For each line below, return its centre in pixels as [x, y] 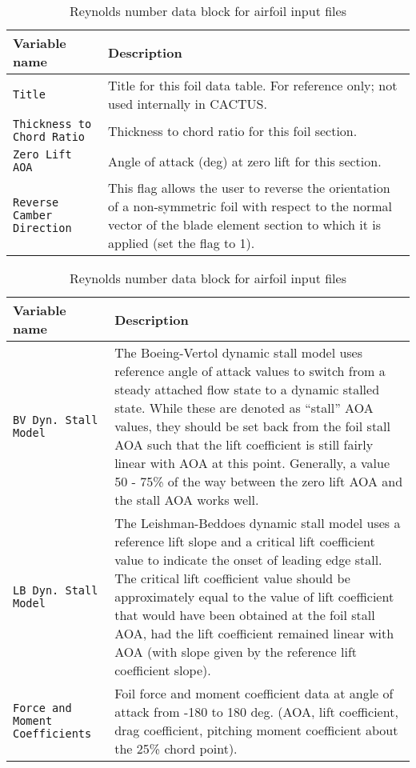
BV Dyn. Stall [56, 420]
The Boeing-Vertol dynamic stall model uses [239, 352]
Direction [42, 228]
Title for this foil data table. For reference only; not [253, 85]
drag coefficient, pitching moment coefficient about [256, 730]
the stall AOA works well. [187, 500]
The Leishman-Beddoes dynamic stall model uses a [258, 523]
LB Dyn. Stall [56, 590]
